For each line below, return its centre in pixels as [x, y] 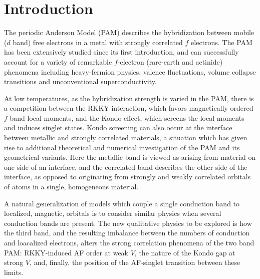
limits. [14, 272]
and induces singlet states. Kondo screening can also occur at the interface [118, 127]
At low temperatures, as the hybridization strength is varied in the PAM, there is [129, 98]
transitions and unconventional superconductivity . [80, 81]
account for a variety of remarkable [58, 61]
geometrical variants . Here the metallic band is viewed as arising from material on [130, 157]
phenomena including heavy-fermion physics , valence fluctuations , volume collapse [130, 71]
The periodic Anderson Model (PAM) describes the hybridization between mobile [129, 32]
